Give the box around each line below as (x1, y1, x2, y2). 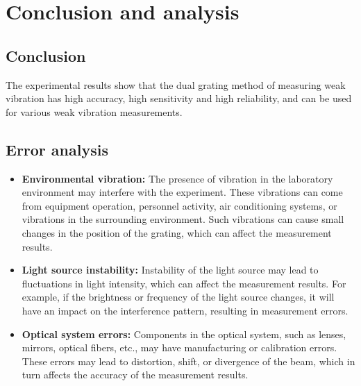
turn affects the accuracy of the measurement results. (22, 367, 249, 382)
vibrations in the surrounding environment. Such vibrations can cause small (22, 212, 344, 226)
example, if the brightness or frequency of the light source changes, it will (22, 289, 335, 304)
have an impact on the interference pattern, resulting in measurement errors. (22, 303, 349, 317)
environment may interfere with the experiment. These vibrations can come (22, 185, 343, 199)
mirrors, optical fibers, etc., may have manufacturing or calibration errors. (22, 340, 337, 355)
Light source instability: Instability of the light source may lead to (22, 262, 319, 277)
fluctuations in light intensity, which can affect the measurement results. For (22, 276, 346, 290)
